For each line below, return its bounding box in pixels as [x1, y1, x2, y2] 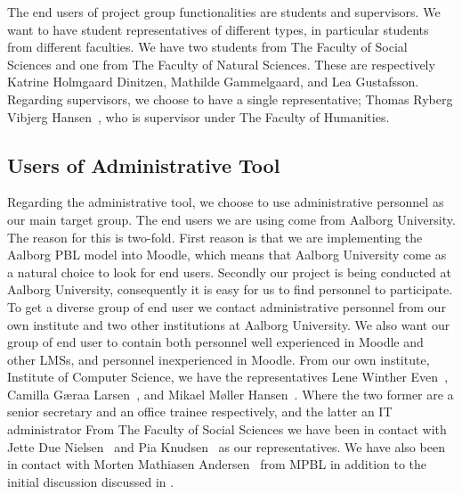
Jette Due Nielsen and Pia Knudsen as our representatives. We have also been [7, 437, 445, 456]
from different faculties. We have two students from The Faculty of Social [7, 37, 408, 56]
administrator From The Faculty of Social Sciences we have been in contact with [7, 420, 447, 439]
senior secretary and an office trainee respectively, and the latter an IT [7, 402, 393, 421]
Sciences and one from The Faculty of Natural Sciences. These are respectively [7, 54, 435, 73]
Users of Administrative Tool [7, 151, 280, 178]
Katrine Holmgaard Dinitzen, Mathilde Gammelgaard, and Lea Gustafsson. [7, 72, 419, 91]
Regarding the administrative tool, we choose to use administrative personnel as [7, 193, 444, 211]
